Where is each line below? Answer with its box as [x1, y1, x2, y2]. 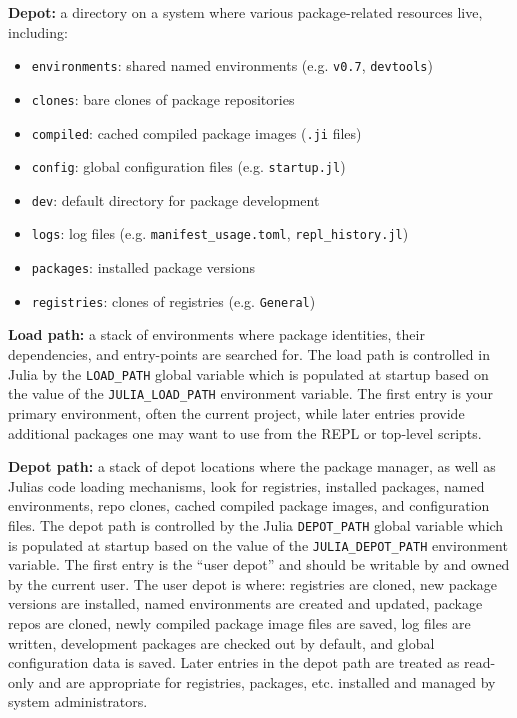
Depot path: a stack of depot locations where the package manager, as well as [8, 456, 496, 477]
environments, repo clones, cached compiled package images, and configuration [8, 495, 490, 516]
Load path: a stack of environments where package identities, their [8, 324, 425, 345]
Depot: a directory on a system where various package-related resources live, [8, 2, 483, 22]
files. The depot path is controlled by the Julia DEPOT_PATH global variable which [8, 514, 504, 535]
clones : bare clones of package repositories [31, 88, 295, 109]
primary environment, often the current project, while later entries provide [8, 402, 465, 423]
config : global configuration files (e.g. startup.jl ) [31, 156, 346, 177]
